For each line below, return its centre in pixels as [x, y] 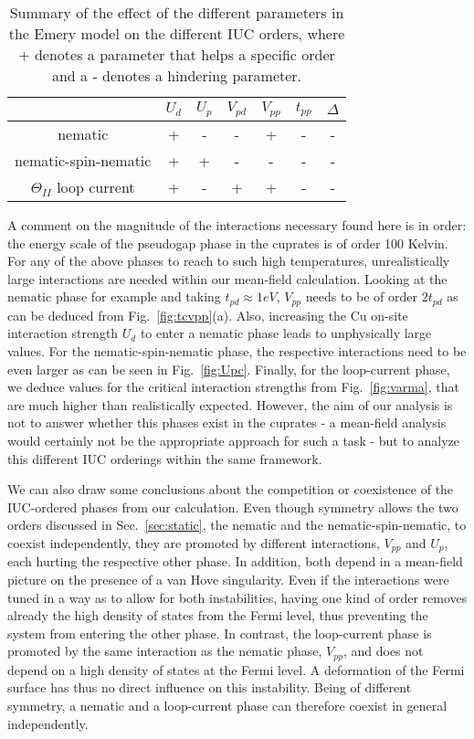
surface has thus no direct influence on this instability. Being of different [210, 687]
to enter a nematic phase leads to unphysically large [286, 333]
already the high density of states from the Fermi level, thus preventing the [218, 615]
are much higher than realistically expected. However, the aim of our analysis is [230, 404]
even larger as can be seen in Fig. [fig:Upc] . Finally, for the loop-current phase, [229, 369]
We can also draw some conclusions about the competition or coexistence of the [231, 489]
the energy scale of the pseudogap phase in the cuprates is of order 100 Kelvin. [228, 243]
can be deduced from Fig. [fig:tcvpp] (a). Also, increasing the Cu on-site [208, 315]
